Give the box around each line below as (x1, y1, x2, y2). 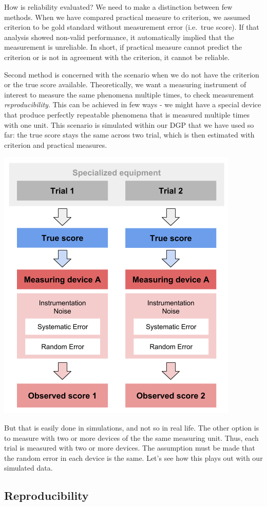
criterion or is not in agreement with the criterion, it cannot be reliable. (4, 51, 230, 62)
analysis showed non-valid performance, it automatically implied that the (4, 31, 234, 42)
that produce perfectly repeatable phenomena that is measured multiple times (4, 109, 250, 120)
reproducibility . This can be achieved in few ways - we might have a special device (4, 99, 261, 110)
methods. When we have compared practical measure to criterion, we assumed (4, 11, 251, 22)
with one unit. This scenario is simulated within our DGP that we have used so (4, 119, 254, 130)
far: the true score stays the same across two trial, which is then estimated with (4, 129, 255, 140)
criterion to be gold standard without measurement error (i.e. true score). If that (4, 22, 259, 32)
